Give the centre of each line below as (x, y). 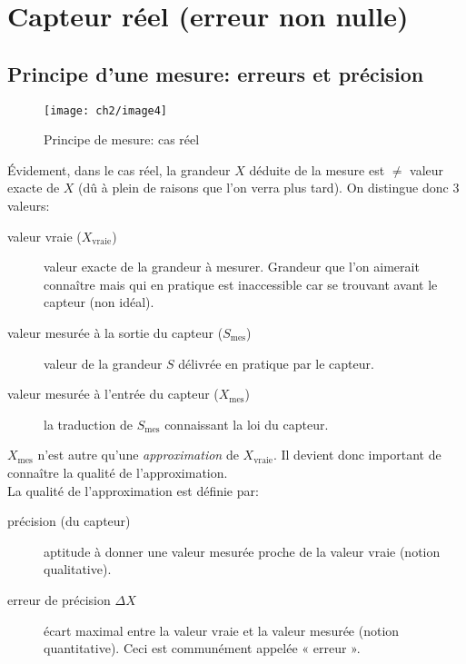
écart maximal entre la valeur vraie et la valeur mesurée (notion (222, 630)
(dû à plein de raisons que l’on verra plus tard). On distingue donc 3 (269, 188)
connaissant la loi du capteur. (247, 424)
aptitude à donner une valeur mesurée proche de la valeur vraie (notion (242, 551)
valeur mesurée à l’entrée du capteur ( (113, 394)
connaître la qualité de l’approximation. (118, 472)
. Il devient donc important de (357, 455)
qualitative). (78, 569)
